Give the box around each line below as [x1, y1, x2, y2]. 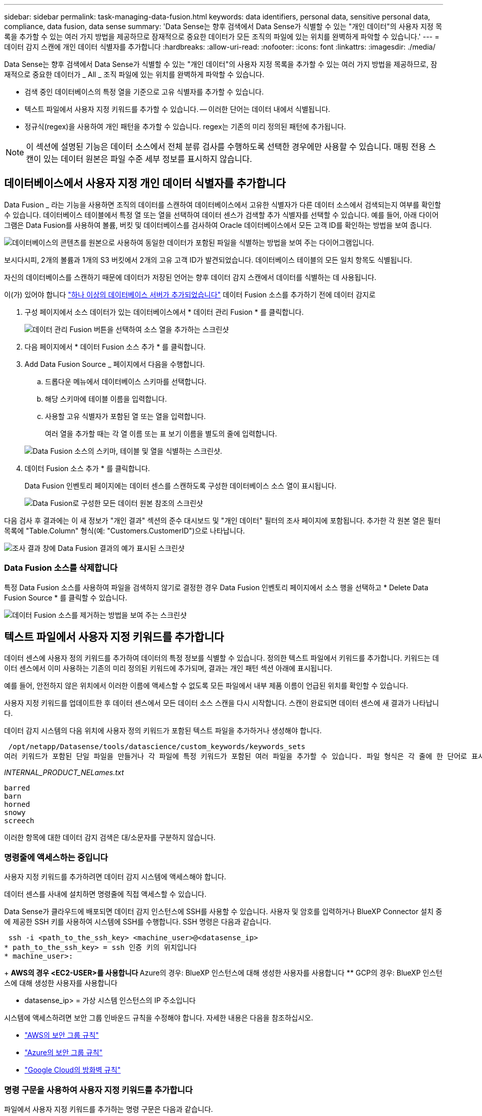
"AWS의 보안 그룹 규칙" [25, 1031, 99, 1040]
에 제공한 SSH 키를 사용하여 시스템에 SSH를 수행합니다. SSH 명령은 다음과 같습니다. [4, 917, 271, 926]
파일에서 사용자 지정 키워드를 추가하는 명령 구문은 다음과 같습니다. [4, 1104, 213, 1113]
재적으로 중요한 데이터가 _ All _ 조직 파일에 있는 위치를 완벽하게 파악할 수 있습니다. [4, 70, 264, 79]
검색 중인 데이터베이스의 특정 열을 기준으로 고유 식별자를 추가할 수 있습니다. [25, 87, 264, 96]
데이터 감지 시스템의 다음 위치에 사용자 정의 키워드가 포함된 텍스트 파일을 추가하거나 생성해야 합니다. [4, 726, 322, 735]
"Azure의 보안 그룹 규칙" [25, 1048, 103, 1057]
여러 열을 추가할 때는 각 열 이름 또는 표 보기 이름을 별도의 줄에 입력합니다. [45, 429, 277, 438]
